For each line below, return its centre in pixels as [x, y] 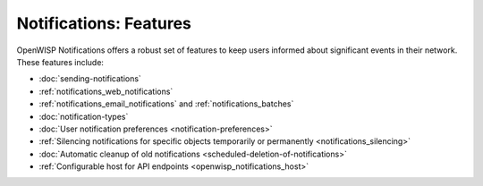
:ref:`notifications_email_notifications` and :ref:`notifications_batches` [166, 104]
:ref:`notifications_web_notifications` [106, 91]
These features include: [60, 62]
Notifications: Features [104, 23]
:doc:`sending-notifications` [90, 79]
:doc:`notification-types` [84, 116]
